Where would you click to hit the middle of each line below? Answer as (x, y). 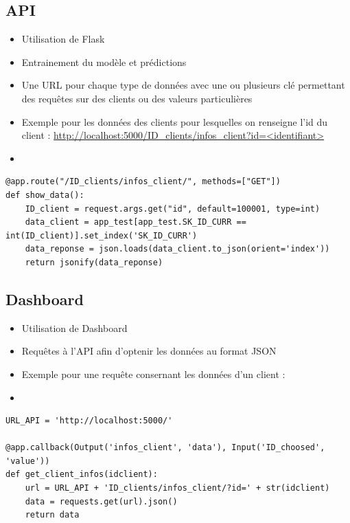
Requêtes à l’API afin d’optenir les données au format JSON (149, 351)
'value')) (28, 461)
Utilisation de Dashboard (74, 327)
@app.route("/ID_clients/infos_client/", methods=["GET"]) (143, 182)
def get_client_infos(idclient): (82, 475)
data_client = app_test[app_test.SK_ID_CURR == (136, 222)
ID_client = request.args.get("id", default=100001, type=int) (173, 209)
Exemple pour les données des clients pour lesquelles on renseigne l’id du (175, 121)
